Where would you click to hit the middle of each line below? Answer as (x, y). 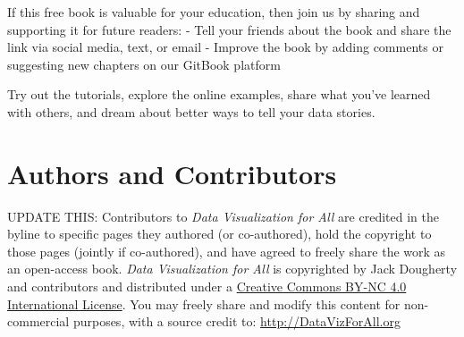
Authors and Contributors (172, 173)
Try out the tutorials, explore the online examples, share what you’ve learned (219, 94)
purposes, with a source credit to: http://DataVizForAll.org (236, 321)
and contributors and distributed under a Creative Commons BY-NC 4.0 (207, 286)
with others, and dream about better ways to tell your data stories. (191, 111)
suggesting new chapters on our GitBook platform (144, 64)
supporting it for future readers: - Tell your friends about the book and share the (229, 29)
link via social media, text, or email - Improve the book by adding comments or (225, 47)
